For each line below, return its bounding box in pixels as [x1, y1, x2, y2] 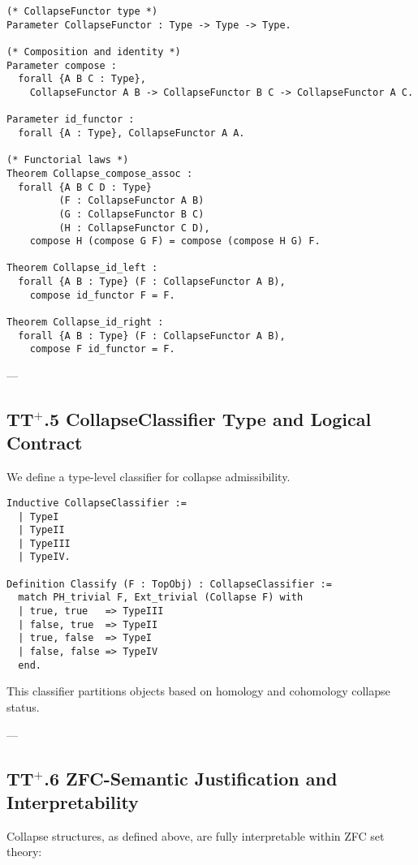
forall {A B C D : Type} [18, 181, 152, 193]
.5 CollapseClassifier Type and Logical [44, 407, 372, 432]
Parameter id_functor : [6, 114, 135, 126]
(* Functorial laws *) [6, 154, 129, 166]
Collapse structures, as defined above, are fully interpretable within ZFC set [6, 827, 385, 844]
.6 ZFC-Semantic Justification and [44, 765, 338, 790]
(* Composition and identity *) [6, 45, 181, 58]
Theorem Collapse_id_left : [6, 262, 158, 274]
